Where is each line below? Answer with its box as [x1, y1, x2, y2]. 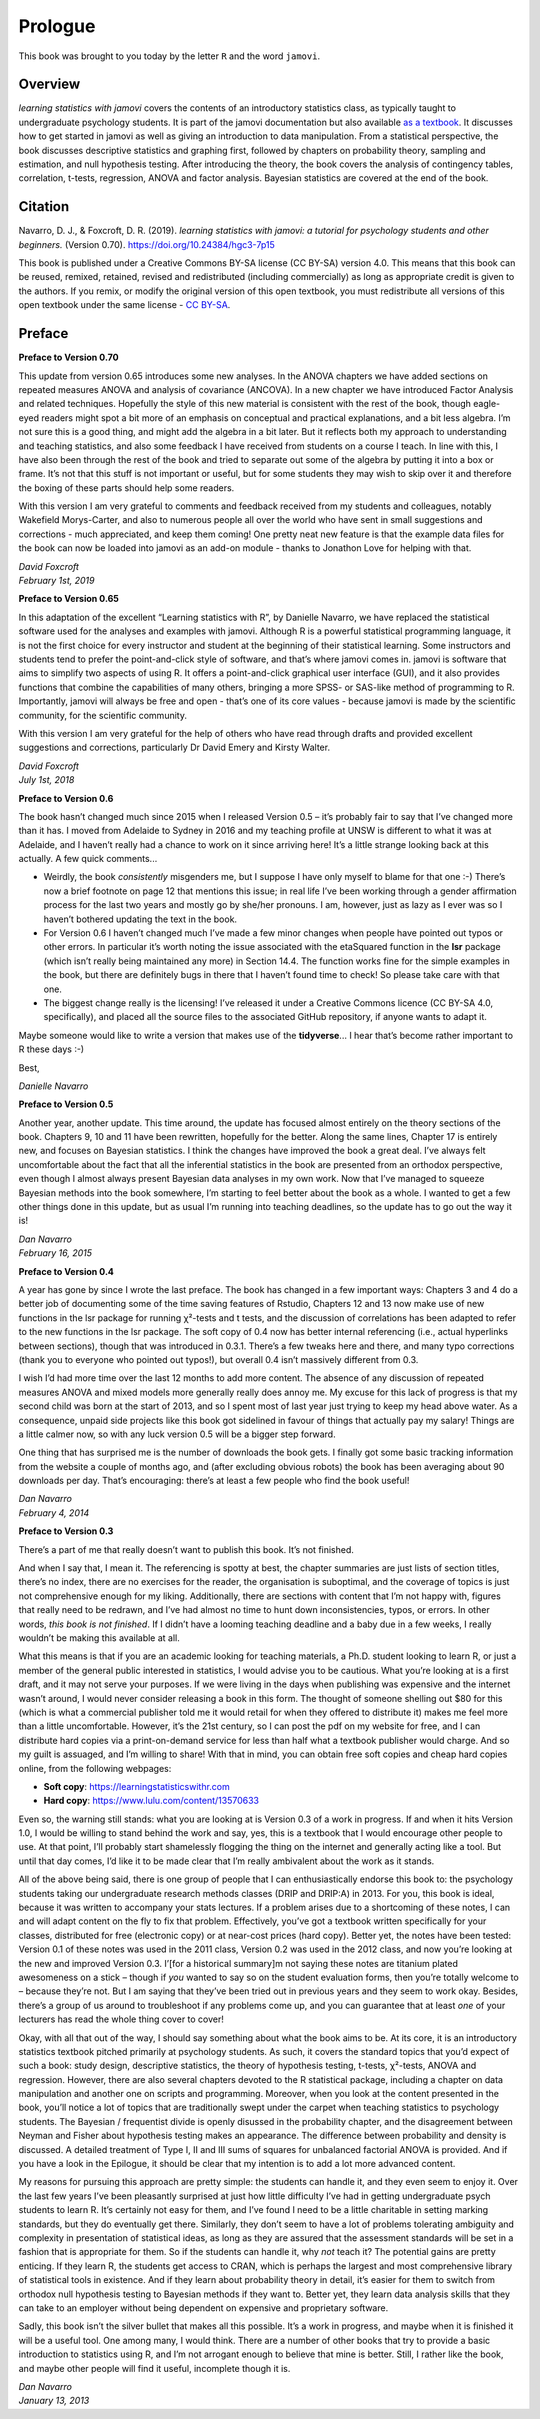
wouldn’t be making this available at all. [18, 1631, 180, 1644]
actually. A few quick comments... [18, 853, 158, 865]
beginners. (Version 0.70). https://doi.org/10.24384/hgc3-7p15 [18, 238, 275, 250]
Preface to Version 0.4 [18, 1265, 115, 1277]
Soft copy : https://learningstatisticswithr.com [43, 1780, 230, 1792]
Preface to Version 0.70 [18, 351, 119, 364]
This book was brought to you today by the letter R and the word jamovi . [18, 50, 320, 62]
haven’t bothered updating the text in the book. [43, 913, 238, 925]
